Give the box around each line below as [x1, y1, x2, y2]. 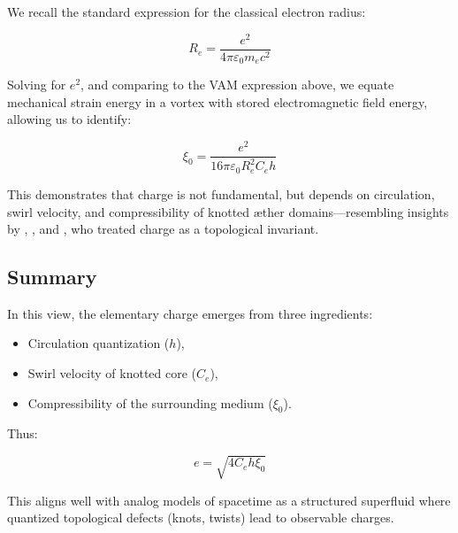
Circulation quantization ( [27, 334, 170, 352]
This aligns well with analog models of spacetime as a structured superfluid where [7, 491, 451, 509]
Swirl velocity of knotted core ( [27, 364, 197, 382]
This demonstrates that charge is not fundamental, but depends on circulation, [7, 184, 435, 203]
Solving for [7, 75, 66, 94]
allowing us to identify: [7, 110, 132, 128]
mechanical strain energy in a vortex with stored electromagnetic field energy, [7, 92, 428, 111]
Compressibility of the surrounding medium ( [27, 393, 273, 412]
